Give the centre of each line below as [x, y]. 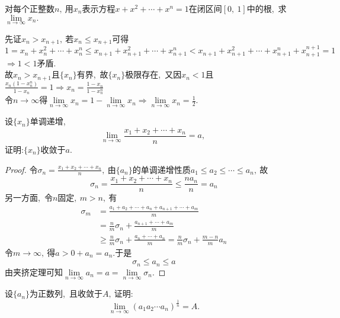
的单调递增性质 [161, 169]
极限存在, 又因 [153, 74]
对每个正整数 [30, 8]
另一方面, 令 [29, 197]
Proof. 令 [21, 169]
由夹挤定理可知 [34, 272]
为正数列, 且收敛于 [66, 293]
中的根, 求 [267, 8]
